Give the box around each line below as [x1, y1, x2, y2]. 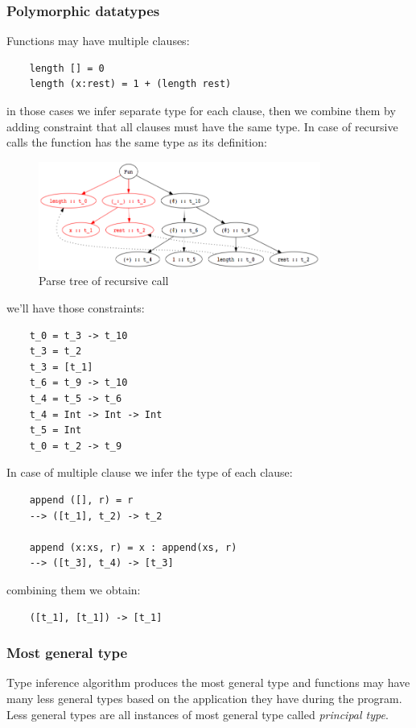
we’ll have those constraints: [6, 300, 145, 316]
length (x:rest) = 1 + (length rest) [29, 78, 232, 90]
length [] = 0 [29, 62, 105, 74]
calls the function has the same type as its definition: [6, 134, 267, 151]
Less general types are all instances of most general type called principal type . [6, 705, 389, 722]
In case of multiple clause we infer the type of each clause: [6, 464, 293, 481]
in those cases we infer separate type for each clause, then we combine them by [6, 102, 396, 118]
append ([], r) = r [29, 494, 134, 507]
